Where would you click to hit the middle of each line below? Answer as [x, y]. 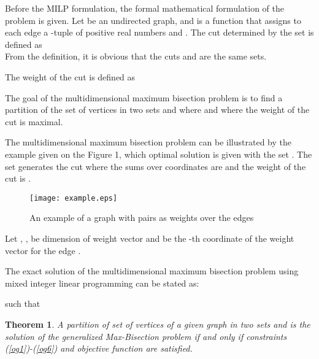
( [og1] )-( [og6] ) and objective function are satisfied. [99, 348]
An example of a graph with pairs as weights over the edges [142, 218]
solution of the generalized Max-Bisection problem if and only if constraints [146, 336]
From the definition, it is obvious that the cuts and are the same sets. [136, 56]
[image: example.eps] [74, 198]
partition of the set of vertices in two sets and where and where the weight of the [157, 110]
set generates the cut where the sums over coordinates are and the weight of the [156, 166]
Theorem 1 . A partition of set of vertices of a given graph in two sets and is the [158, 324]
